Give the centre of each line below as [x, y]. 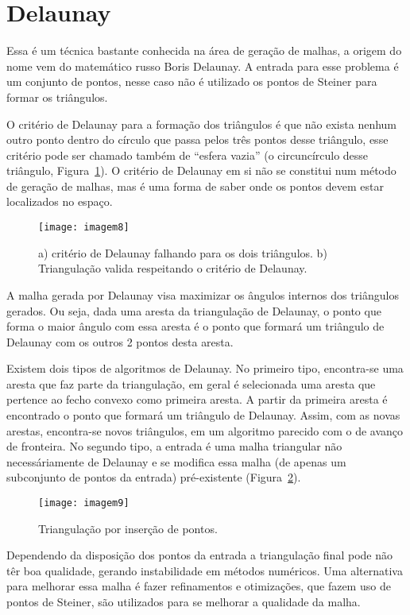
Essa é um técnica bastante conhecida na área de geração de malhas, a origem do [204, 50]
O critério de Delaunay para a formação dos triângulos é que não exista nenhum [202, 124]
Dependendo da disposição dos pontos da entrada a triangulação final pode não [199, 555]
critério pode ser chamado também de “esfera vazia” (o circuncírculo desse [188, 155]
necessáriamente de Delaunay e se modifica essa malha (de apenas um [176, 461]
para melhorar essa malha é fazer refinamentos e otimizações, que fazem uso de [199, 586]
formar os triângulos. [57, 97]
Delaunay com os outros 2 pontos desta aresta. [120, 341]
